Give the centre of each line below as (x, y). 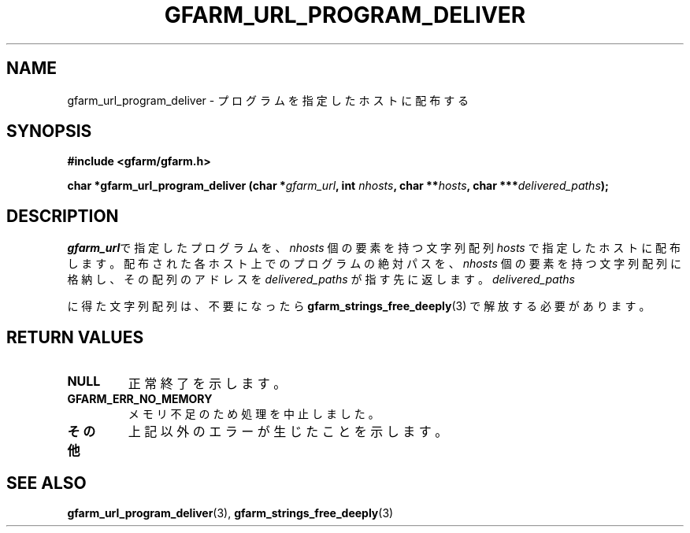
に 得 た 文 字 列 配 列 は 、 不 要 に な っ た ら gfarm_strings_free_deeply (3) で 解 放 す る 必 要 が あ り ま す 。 (359, 306)
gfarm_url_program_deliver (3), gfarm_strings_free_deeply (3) (230, 513)
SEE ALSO (46, 483)
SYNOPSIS (49, 131)
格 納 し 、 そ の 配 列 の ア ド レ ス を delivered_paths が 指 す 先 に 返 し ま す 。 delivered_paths (321, 279)
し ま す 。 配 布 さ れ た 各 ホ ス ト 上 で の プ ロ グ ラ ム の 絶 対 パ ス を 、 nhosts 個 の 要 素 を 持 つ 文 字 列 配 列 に (375, 264)
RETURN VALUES (75, 337)
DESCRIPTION (63, 216)
